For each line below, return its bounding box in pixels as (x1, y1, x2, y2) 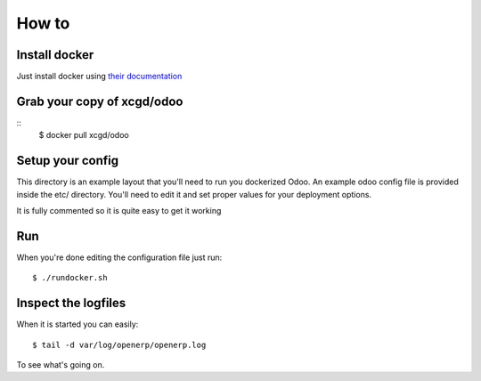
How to (16, 13, 70, 33)
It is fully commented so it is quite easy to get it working (16, 206, 222, 216)
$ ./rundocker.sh (32, 272, 108, 283)
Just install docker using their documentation (16, 71, 183, 82)
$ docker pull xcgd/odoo (38, 130, 129, 141)
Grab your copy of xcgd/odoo (16, 93, 183, 109)
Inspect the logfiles (16, 296, 126, 311)
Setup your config (16, 153, 119, 168)
